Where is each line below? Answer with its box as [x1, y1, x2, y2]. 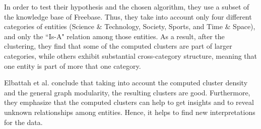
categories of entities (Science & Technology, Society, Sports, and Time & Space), [4, 21, 255, 32]
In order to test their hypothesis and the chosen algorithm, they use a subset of [4, 2, 249, 12]
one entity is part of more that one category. [4, 60, 141, 71]
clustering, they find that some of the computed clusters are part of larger [4, 41, 232, 51]
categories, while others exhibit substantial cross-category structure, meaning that [4, 50, 257, 61]
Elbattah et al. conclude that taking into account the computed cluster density [4, 77, 248, 88]
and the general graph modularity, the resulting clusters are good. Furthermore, [4, 87, 250, 97]
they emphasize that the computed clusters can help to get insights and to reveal [4, 97, 254, 107]
